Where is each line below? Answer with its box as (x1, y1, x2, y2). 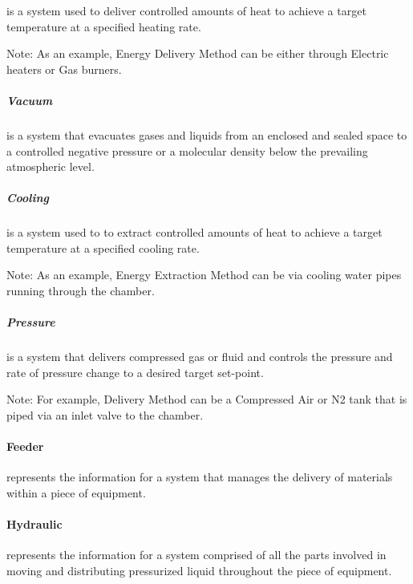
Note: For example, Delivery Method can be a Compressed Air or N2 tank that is (6, 391, 407, 408)
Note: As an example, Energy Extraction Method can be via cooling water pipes (6, 266, 402, 283)
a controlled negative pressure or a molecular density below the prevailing (6, 142, 368, 159)
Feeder (6, 438, 44, 455)
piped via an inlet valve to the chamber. (6, 407, 204, 423)
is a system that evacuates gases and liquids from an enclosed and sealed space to (6, 126, 407, 143)
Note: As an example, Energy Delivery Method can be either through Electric (6, 45, 389, 62)
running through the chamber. (6, 282, 155, 299)
